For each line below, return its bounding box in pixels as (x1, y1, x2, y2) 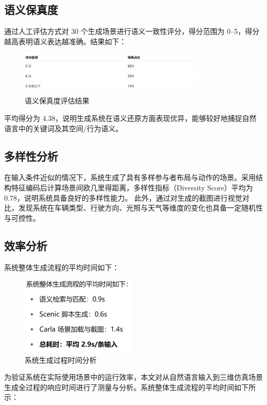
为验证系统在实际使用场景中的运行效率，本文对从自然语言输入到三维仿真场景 (4, 372, 263, 382)
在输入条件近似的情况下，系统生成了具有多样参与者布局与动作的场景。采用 (4, 172, 256, 183)
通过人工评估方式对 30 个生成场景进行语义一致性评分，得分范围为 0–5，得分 (4, 26, 259, 37)
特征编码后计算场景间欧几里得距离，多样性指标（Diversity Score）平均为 (11, 182, 253, 193)
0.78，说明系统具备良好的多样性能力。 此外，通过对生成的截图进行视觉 (4, 192, 242, 203)
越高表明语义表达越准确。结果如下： (4, 36, 126, 46)
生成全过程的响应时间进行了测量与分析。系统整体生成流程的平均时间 (4, 381, 234, 392)
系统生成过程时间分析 (25, 354, 97, 365)
